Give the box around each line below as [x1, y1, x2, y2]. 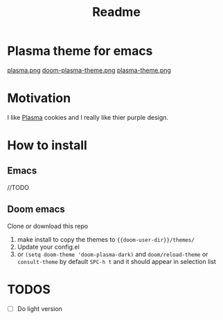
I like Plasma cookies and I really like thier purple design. [7, 113, 168, 121]
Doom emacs [7, 204, 66, 215]
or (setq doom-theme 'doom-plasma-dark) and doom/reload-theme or [17, 250, 208, 258]
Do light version [17, 304, 62, 312]
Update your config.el [17, 242, 80, 251]
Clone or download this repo [7, 222, 89, 230]
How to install [7, 138, 88, 153]
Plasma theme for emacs [7, 43, 153, 59]
